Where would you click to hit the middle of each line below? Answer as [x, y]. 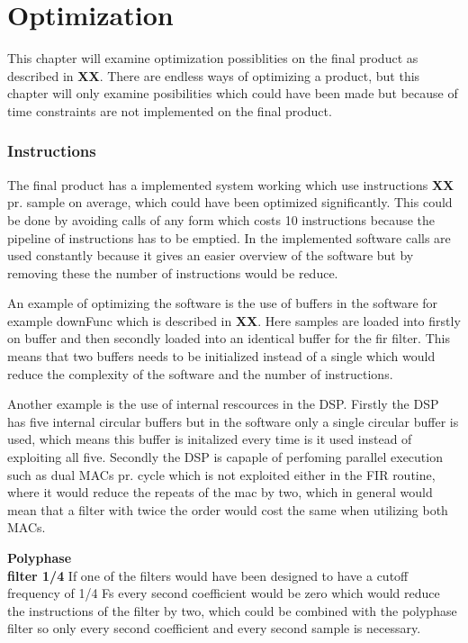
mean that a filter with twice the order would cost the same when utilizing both [228, 509]
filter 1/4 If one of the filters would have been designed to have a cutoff [208, 575]
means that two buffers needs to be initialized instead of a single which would [221, 356]
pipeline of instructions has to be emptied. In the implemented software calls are [229, 237]
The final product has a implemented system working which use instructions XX [231, 184]
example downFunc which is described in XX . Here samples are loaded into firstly [234, 320]
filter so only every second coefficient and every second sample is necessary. [214, 628]
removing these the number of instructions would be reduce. [173, 272]
